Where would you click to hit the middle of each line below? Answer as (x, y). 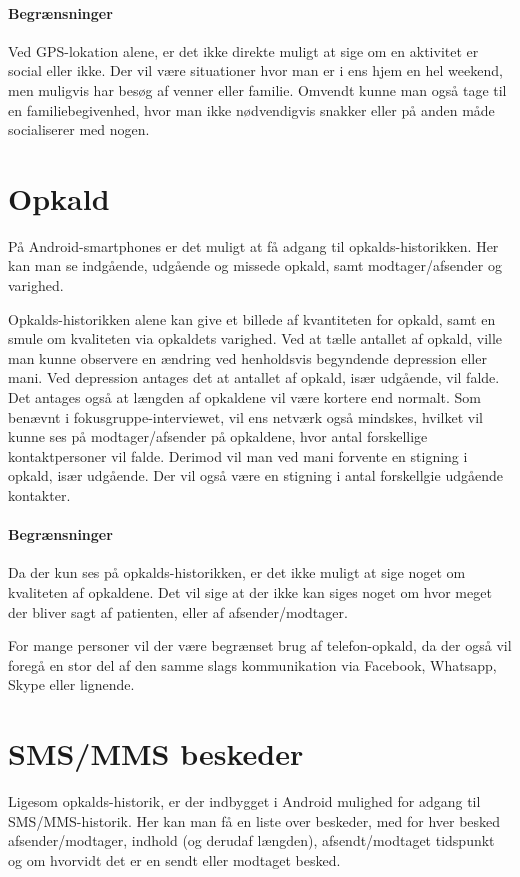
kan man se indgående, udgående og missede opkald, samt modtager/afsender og (255, 265)
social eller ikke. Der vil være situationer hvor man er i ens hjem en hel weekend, (255, 70)
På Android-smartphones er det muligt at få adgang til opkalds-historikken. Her (253, 245)
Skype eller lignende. (71, 684)
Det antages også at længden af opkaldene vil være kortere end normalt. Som (244, 397)
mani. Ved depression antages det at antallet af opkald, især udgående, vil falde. (254, 377)
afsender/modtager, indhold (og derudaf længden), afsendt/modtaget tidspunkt (251, 840)
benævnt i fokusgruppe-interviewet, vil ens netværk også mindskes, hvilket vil (245, 416)
